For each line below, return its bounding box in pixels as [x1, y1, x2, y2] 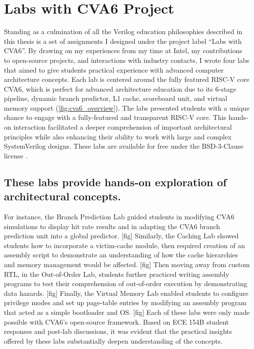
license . [4, 150, 28, 160]
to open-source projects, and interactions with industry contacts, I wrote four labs [4, 55, 250, 65]
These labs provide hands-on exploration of [4, 174, 227, 189]
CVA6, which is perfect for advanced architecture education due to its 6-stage [4, 83, 236, 94]
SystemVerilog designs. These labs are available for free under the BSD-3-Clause [4, 141, 244, 151]
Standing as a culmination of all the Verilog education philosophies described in [4, 26, 243, 37]
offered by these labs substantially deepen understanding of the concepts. [4, 335, 223, 346]
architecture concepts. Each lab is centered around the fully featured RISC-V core [4, 74, 250, 84]
